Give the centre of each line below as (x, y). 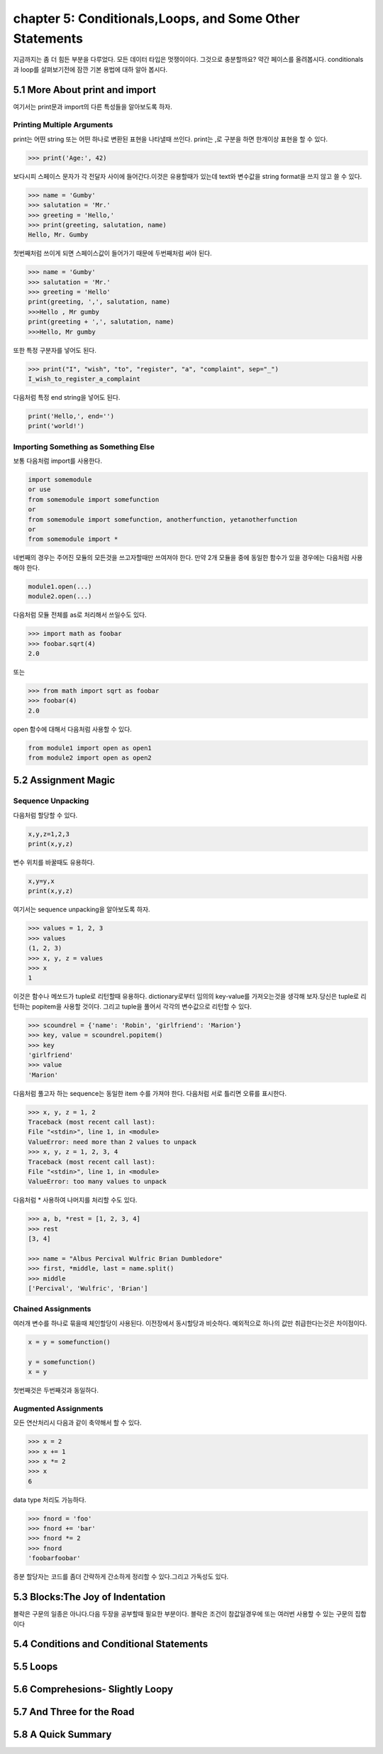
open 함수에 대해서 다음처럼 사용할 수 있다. (73, 729)
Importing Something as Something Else (84, 446)
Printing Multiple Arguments (63, 125)
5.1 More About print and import (84, 90)
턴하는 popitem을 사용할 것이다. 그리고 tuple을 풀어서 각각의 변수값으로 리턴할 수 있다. (132, 1006)
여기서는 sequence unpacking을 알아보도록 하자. (82, 909)
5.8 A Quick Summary (62, 1734)
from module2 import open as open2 (90, 758)
